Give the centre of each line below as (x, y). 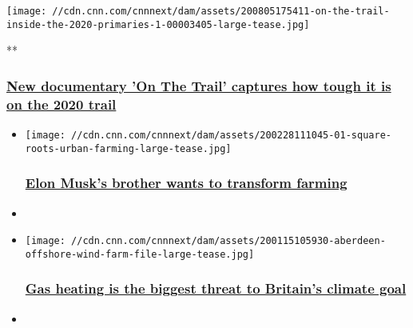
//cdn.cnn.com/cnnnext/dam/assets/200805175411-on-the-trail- (221, 11)
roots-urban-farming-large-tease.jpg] (128, 148)
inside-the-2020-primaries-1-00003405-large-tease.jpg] (158, 24)
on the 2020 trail (62, 104)
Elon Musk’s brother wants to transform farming (186, 183)
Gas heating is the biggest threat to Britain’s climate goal (216, 288)
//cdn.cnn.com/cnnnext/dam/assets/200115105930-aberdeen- (228, 241)
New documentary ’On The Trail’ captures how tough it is (199, 85)
